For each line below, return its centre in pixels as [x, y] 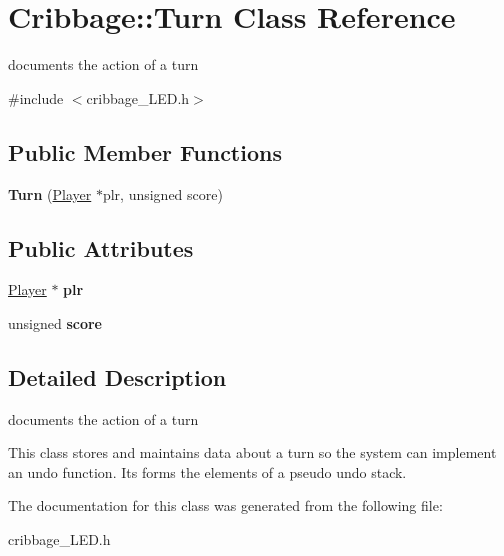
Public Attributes [101, 247]
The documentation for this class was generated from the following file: [225, 505]
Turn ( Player [50, 193]
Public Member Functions [145, 151]
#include [36, 97]
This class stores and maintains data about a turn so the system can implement [252, 452]
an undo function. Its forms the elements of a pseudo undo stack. [207, 471]
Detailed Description [117, 376]
